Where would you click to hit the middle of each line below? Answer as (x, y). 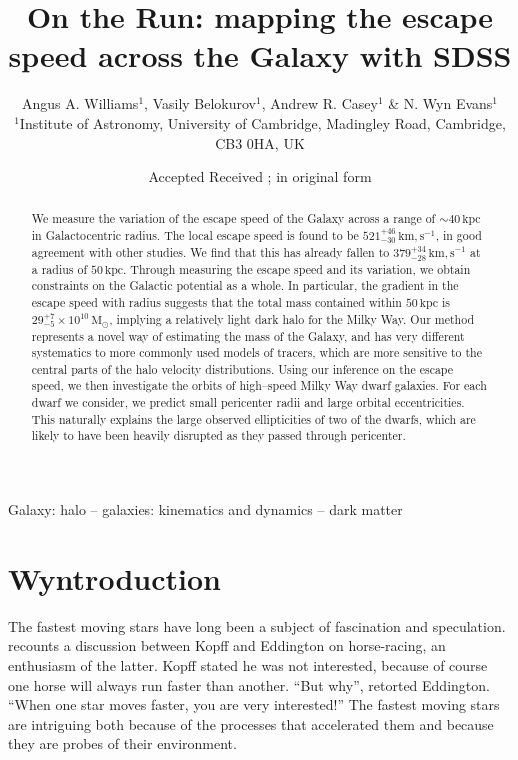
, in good (458, 235)
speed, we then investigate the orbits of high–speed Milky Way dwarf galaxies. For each (259, 385)
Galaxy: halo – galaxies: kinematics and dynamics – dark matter (205, 509)
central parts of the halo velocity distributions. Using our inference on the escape (242, 368)
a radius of (59, 268)
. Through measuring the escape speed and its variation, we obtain (297, 268)
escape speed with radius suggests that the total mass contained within (216, 301)
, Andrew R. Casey (319, 103)
